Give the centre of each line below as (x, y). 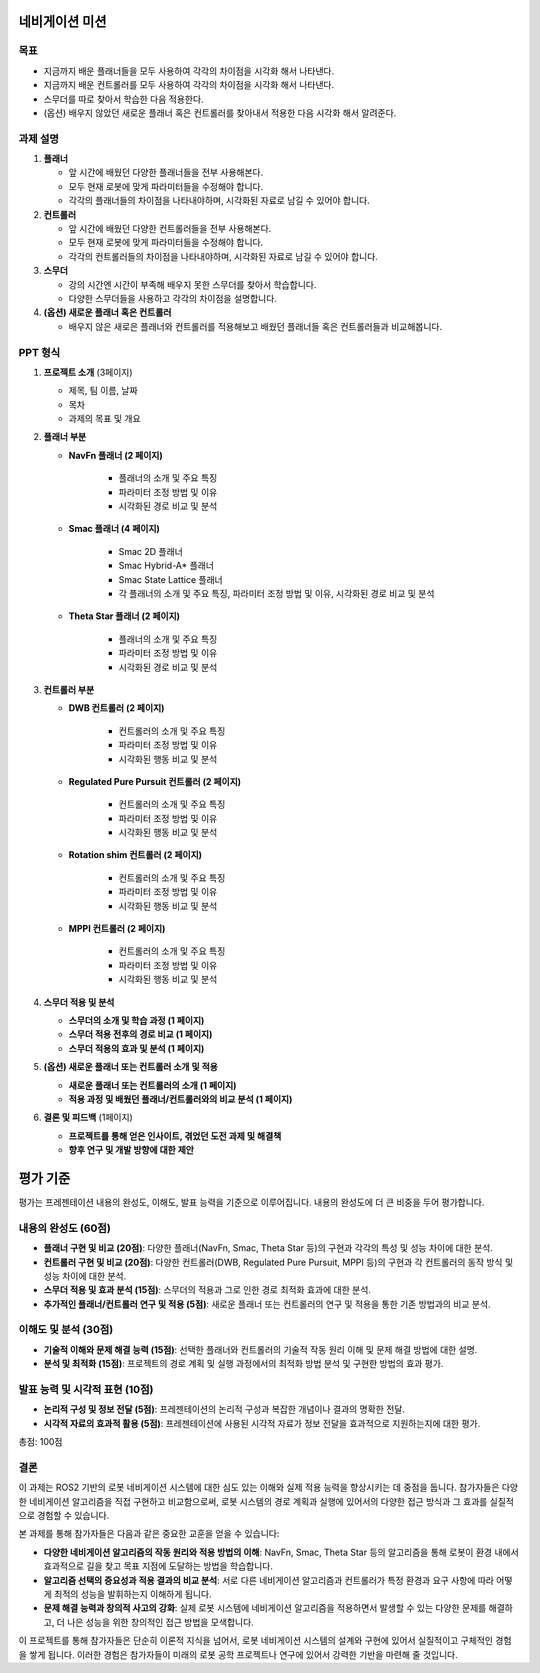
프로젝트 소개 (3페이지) (88, 372)
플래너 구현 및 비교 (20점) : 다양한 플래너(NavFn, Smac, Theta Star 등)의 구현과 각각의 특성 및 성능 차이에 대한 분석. (268, 1248)
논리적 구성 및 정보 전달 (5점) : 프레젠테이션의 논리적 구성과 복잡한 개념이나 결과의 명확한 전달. (224, 1409)
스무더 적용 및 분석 (79, 1002)
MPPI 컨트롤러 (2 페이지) (117, 929)
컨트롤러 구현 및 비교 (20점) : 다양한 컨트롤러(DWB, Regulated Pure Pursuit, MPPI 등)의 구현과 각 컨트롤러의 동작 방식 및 (278, 1262)
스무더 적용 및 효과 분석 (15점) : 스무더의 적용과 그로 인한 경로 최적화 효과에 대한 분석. (207, 1290)
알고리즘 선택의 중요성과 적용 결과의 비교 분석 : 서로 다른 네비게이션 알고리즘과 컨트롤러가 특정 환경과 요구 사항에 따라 (269, 1580)
